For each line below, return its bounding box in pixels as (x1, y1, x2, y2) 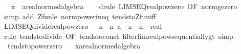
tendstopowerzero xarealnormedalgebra (7, 40, 141, 51)
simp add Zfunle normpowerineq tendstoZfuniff (4, 11, 157, 21)
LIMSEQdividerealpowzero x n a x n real (4, 21, 162, 31)
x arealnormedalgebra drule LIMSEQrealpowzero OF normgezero (11, 1, 237, 11)
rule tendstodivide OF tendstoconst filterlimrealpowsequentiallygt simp (4, 30, 233, 41)
